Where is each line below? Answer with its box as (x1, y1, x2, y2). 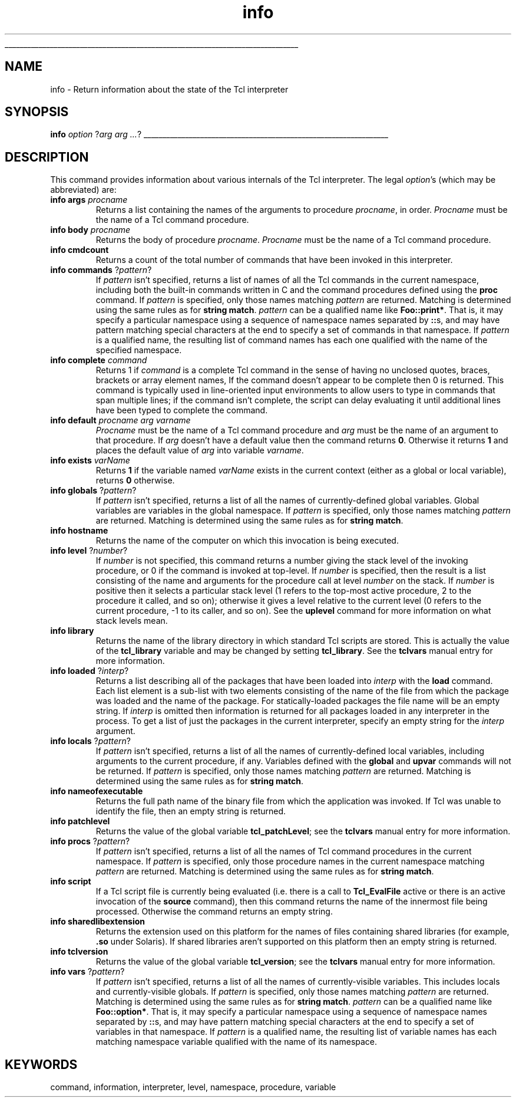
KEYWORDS (5, 1057, 78, 1072)
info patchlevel (50, 816, 110, 827)
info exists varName (50, 455, 130, 466)
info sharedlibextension (50, 916, 145, 927)
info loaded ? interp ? (50, 666, 129, 676)
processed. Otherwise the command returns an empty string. (95, 906, 333, 917)
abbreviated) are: (50, 185, 117, 195)
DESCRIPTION (5, 149, 89, 165)
